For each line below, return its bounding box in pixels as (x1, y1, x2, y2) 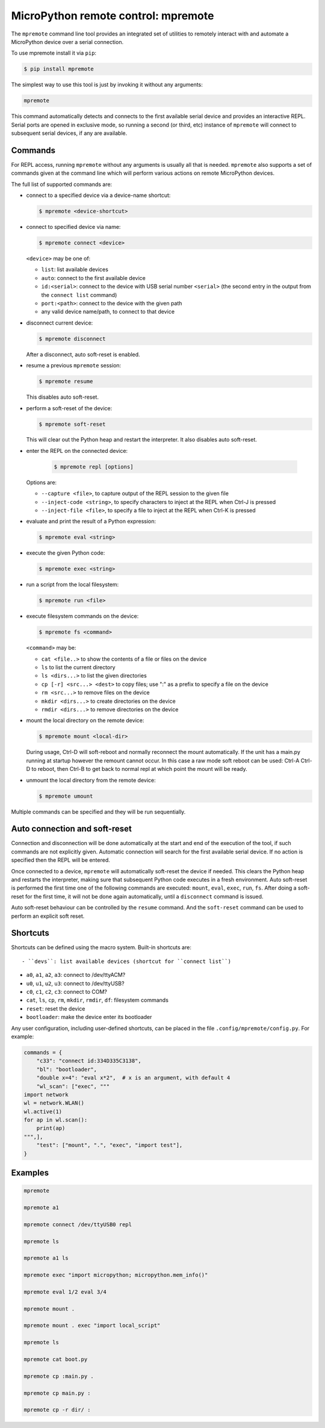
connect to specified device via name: (26, 223, 121, 231)
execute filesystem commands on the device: (26, 613, 139, 620)
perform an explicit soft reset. (11, 912, 85, 920)
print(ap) (36, 1125, 66, 1132)
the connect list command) (41, 291, 117, 298)
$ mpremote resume (39, 378, 93, 385)
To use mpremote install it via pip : (11, 49, 96, 57)
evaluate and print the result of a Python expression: (26, 518, 156, 525)
